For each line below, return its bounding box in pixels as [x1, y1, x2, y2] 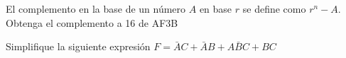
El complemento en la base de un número [6, 1, 186, 16]
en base [199, 1, 232, 16]
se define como [242, 1, 306, 16]
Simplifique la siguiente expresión [6, 39, 151, 54]
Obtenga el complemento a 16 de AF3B [6, 15, 178, 30]
